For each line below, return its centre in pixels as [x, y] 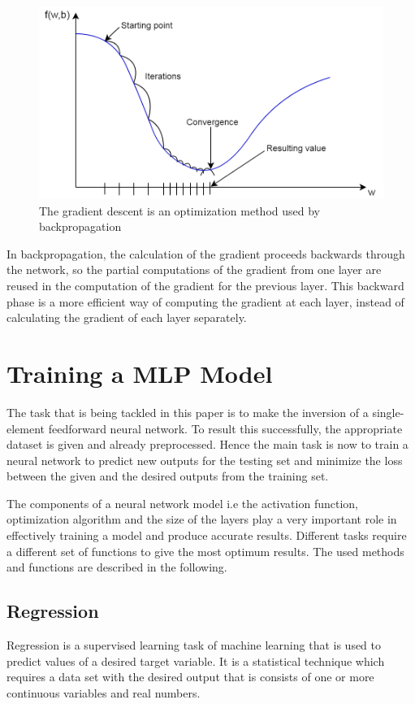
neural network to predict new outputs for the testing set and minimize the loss [205, 460]
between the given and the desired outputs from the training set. [168, 476]
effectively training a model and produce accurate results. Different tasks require [207, 535]
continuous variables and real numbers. [104, 692]
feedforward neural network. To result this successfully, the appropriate [225, 428]
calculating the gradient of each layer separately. [127, 317]
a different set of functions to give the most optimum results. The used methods [205, 551]
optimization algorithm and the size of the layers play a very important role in [202, 519]
